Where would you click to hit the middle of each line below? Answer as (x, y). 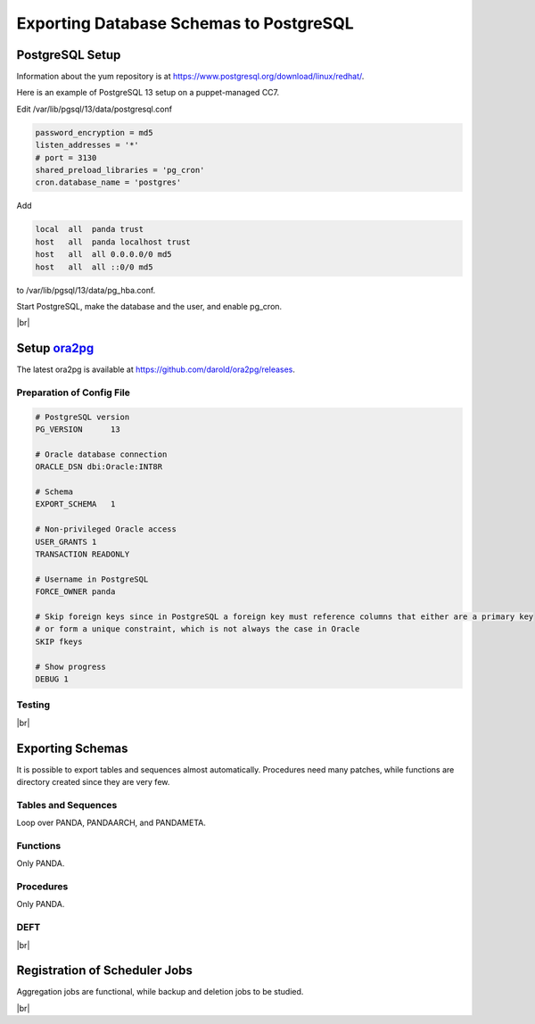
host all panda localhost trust (113, 242)
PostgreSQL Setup (69, 55)
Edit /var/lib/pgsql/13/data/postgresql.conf (95, 109)
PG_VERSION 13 (78, 429)
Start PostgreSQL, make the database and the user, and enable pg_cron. (149, 306)
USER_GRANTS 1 (66, 541)
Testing (33, 705)
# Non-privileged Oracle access (106, 529)
